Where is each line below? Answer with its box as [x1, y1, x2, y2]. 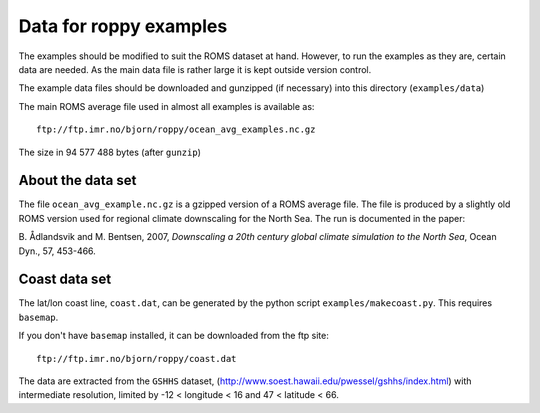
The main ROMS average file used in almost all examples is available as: [18, 100, 315, 112]
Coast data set [18, 271, 112, 288]
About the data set [18, 172, 137, 189]
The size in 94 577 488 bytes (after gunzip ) [18, 146, 202, 158]
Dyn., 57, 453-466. [18, 245, 97, 257]
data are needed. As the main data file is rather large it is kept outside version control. [18, 63, 372, 75]
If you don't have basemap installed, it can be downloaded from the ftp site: [18, 330, 329, 342]
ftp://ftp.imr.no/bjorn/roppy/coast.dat [36, 353, 237, 364]
